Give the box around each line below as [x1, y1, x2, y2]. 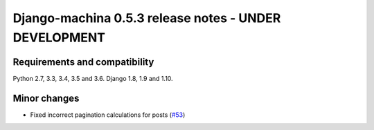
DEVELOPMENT [12, 30, 106, 45]
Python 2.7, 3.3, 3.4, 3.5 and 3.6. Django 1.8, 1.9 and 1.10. [12, 74, 173, 82]
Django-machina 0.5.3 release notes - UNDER [12, 10, 281, 26]
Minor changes [12, 92, 80, 104]
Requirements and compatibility [12, 56, 154, 68]
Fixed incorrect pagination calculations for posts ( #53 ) [30, 111, 186, 119]
